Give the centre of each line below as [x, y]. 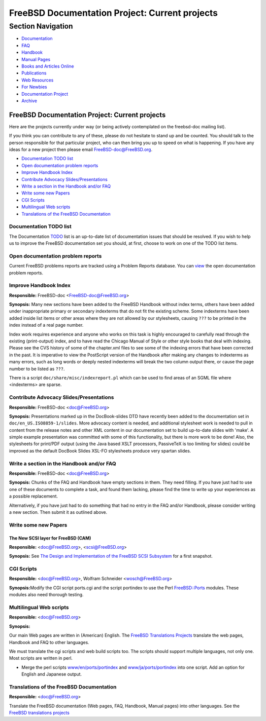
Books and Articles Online [48, 66]
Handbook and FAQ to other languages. [49, 642]
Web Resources [37, 80]
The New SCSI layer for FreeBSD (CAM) [50, 538]
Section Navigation [41, 26]
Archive [29, 101]
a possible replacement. [33, 496]
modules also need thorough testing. [46, 595]
